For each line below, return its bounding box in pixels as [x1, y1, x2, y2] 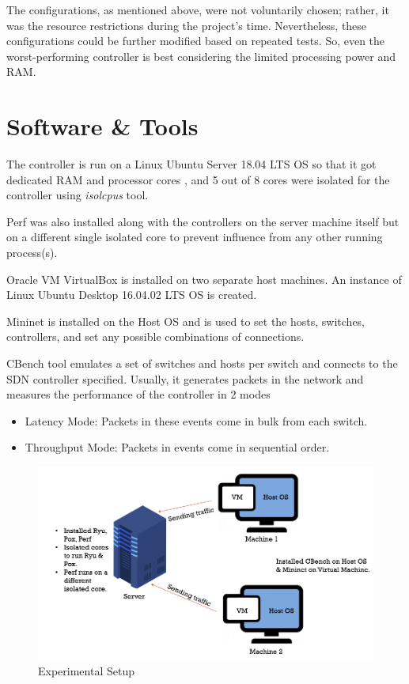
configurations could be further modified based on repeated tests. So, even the [6, 32, 385, 49]
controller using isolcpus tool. [6, 187, 149, 203]
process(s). [6, 244, 58, 261]
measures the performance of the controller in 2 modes [6, 386, 271, 402]
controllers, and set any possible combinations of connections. [6, 328, 305, 345]
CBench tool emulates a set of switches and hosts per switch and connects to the [6, 355, 398, 372]
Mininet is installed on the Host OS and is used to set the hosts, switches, [6, 312, 365, 329]
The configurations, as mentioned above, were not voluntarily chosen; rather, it [6, 2, 389, 17]
